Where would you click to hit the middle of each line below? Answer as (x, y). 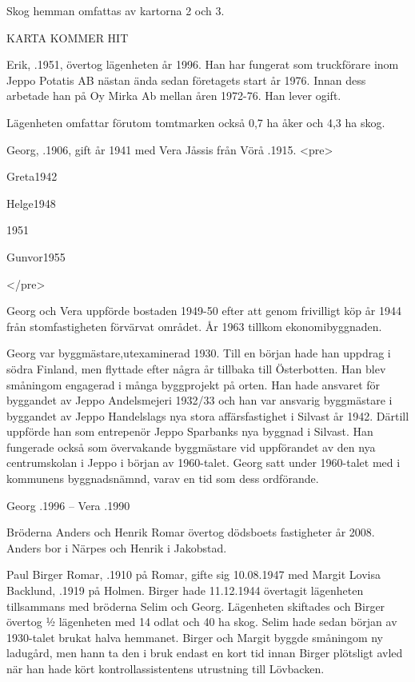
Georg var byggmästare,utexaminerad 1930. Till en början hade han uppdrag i (199, 353)
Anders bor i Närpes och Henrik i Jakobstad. (117, 547)
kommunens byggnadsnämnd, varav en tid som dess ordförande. (163, 479)
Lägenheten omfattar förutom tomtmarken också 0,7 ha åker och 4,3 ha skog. (196, 122)
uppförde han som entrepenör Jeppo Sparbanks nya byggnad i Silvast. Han (190, 431)
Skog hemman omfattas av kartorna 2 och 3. (116, 10)
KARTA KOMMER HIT (68, 37)
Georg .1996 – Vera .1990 (68, 505)
